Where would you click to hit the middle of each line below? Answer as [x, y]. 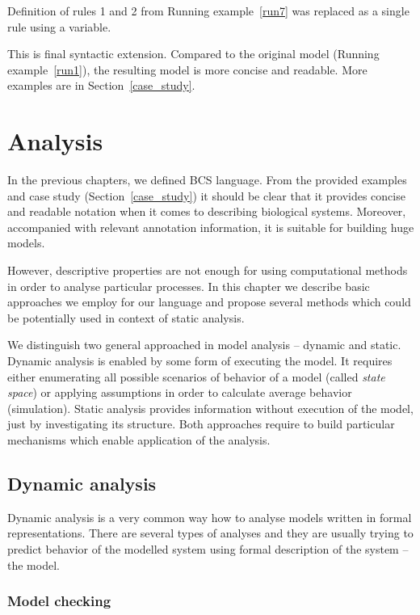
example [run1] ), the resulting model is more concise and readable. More [187, 69]
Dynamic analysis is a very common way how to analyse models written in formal [210, 517]
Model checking [59, 601]
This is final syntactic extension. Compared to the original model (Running [193, 54]
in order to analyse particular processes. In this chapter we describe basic [189, 286]
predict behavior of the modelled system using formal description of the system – [208, 548]
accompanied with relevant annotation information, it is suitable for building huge [211, 227]
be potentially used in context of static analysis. [126, 317]
